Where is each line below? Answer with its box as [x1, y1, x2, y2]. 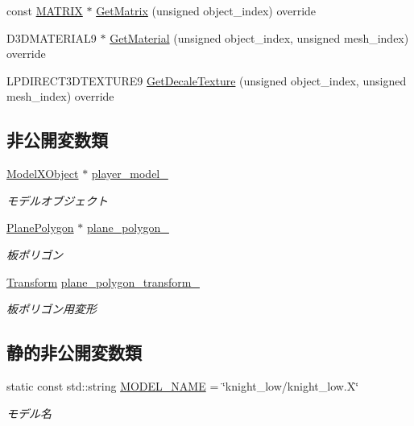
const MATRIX [6, 2, 83, 19]
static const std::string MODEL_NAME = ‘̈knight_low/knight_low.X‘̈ [6, 377, 359, 394]
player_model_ [91, 165, 168, 182]
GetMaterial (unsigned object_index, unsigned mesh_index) [110, 29, 409, 46]
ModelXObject [6, 165, 79, 182]
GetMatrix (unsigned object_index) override [96, 2, 317, 19]
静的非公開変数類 [6, 340, 142, 365]
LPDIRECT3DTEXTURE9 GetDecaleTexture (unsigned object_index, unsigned [6, 72, 407, 89]
